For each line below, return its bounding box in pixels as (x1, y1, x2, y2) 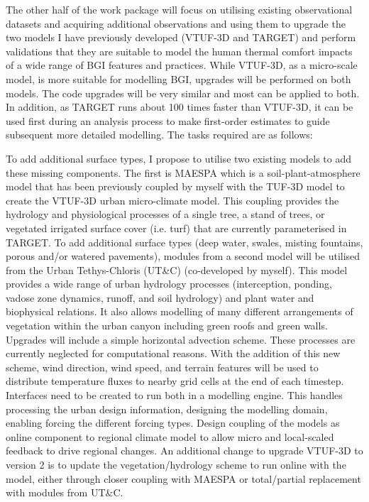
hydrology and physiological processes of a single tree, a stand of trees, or (6, 207, 325, 222)
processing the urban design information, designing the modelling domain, (6, 401, 328, 416)
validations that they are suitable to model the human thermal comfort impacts (6, 43, 353, 58)
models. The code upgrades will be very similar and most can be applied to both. (6, 85, 360, 100)
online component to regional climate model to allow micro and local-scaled (6, 429, 334, 444)
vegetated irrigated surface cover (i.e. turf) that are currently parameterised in (6, 220, 347, 235)
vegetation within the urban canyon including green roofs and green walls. (6, 318, 328, 333)
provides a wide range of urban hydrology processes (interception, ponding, (6, 276, 332, 291)
